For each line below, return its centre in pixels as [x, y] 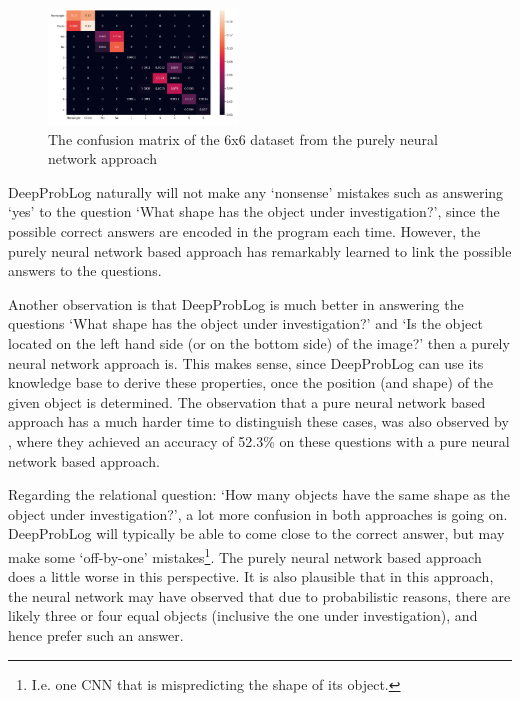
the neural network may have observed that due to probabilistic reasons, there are [259, 595]
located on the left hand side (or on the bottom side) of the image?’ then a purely [259, 343]
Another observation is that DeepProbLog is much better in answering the [236, 303]
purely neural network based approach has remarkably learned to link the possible [260, 250]
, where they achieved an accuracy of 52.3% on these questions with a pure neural [259, 440]
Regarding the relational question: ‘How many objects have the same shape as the [259, 494]
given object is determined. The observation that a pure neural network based [247, 401]
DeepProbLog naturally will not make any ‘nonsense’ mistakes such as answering [256, 191]
